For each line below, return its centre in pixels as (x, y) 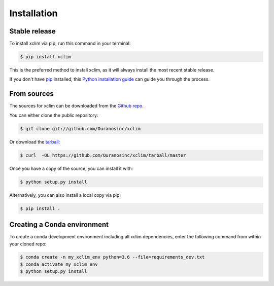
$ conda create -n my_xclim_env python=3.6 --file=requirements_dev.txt (112, 257)
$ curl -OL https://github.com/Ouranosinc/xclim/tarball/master (103, 155)
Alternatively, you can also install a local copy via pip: (65, 195)
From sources (32, 94)
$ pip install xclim (45, 57)
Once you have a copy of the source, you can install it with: (71, 168)
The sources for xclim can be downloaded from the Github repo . (77, 106)
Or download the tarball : (35, 141)
